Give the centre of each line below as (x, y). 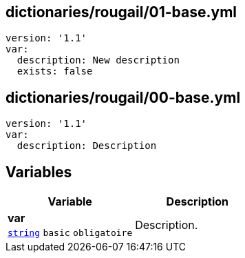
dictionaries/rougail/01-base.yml (121, 12)
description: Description (87, 146)
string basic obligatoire (70, 233)
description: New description (98, 60)
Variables (39, 172)
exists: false (55, 71)
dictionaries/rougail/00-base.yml (123, 97)
